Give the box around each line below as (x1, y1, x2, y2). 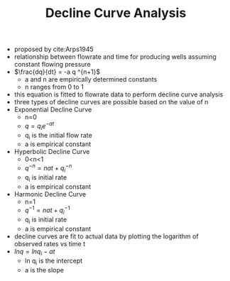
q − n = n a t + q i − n (24, 162, 72, 174)
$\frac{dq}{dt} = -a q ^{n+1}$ (13, 67, 101, 76)
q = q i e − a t (24, 121, 55, 132)
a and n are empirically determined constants (24, 75, 158, 84)
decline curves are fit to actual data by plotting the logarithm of (13, 232, 199, 241)
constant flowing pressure (13, 60, 91, 69)
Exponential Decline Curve (13, 105, 92, 114)
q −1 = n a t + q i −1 (24, 204, 70, 216)
